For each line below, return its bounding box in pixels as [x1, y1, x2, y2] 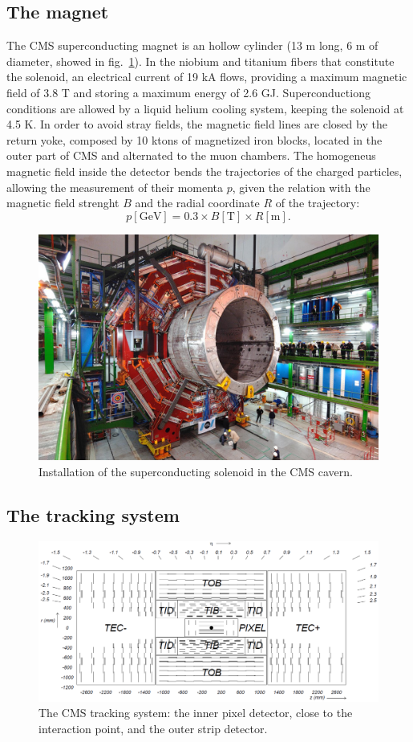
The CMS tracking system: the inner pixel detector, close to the [38, 704, 353, 721]
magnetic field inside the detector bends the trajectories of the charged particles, [6, 162, 403, 179]
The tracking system [6, 502, 180, 527]
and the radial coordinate [135, 194, 260, 211]
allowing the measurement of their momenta [6, 178, 224, 195]
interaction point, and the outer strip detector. [38, 720, 268, 736]
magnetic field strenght [6, 194, 119, 211]
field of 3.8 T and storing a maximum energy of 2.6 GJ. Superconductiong [6, 84, 370, 100]
